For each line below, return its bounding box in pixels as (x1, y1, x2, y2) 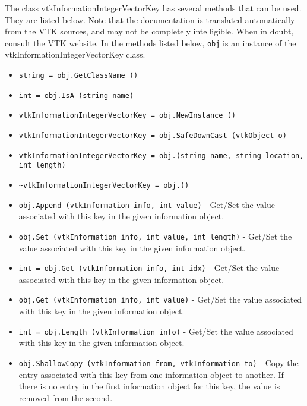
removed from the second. (18, 391, 113, 404)
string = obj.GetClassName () (18, 71, 138, 80)
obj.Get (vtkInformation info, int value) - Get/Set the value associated (18, 293, 302, 306)
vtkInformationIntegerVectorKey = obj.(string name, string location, (18, 151, 304, 160)
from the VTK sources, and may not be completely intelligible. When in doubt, (5, 25, 294, 37)
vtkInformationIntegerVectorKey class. (5, 48, 145, 61)
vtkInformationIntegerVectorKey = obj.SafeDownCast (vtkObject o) (18, 131, 287, 140)
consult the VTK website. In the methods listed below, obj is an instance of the (5, 36, 296, 49)
